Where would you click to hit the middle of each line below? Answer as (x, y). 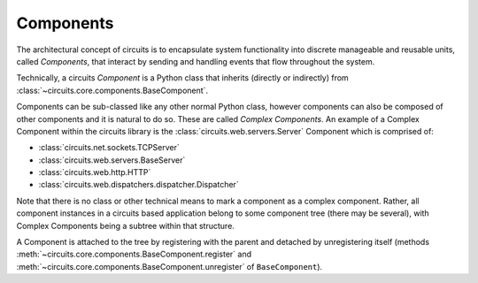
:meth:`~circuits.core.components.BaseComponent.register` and (134, 254)
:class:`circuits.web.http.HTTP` (95, 172)
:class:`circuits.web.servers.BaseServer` (112, 160)
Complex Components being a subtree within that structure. (125, 226)
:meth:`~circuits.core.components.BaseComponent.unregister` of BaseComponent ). (170, 266)
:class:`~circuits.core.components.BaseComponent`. (112, 90)
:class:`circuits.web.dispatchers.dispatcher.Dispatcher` (139, 185)
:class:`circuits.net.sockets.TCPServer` (109, 148)
